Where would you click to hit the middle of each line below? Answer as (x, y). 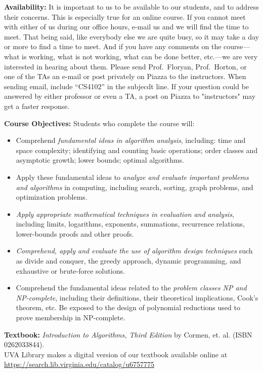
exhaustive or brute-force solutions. (70, 270)
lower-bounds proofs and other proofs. (75, 233)
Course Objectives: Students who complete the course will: (99, 123)
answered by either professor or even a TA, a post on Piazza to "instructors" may (130, 96)
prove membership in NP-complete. (71, 318)
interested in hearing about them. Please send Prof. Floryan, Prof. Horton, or (125, 66)
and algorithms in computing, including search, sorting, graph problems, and (135, 187)
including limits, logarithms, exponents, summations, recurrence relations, (130, 224)
